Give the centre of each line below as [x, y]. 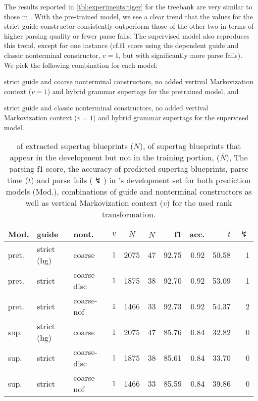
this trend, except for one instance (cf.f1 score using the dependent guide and [121, 45]
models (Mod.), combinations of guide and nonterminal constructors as [129, 192]
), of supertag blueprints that [190, 146]
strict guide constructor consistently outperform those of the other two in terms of [129, 26]
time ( [18, 180]
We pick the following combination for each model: [81, 65]
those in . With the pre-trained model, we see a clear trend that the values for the [129, 16]
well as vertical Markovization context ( [94, 203]
